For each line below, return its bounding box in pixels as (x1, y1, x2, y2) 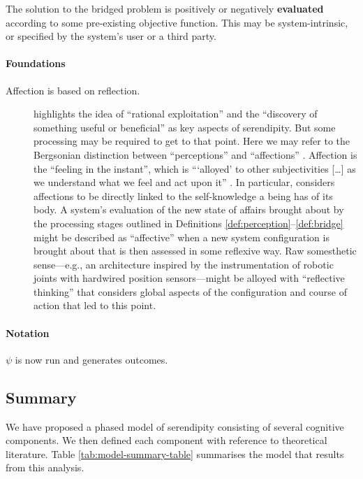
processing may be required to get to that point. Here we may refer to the (34, 134, 350, 148)
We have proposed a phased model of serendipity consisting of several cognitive (6, 419, 344, 434)
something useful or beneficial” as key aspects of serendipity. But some (34, 120, 336, 134)
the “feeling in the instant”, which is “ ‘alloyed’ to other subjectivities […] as (34, 161, 356, 176)
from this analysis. (6, 460, 84, 475)
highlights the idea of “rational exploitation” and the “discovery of (34, 106, 318, 121)
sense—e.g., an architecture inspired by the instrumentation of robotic (34, 257, 334, 271)
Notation (6, 325, 50, 340)
